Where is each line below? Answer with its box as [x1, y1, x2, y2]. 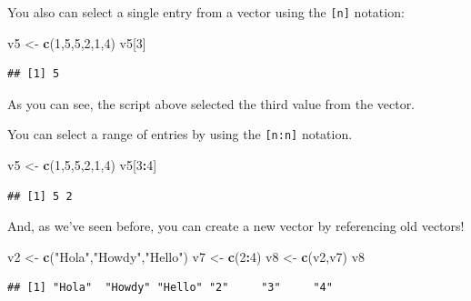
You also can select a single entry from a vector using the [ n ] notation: [7, 3, 405, 21]
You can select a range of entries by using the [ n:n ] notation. [7, 125, 353, 144]
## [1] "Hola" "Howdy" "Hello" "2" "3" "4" [7, 281, 333, 295]
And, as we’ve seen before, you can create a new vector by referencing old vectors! [7, 216, 465, 236]
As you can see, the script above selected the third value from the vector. [7, 94, 416, 113]
